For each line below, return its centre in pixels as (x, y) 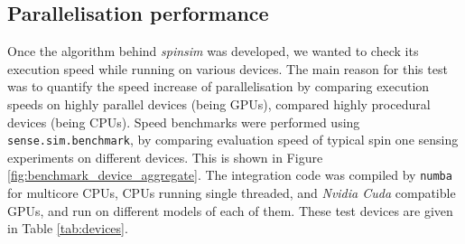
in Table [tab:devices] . (68, 228)
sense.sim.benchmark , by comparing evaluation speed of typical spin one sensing (233, 140)
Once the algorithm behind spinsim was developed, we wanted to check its (213, 51)
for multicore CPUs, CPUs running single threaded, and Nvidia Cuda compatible (232, 193)
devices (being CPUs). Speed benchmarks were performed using (184, 122)
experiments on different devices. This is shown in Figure (165, 157)
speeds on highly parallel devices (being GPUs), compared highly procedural (219, 103)
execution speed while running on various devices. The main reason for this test (228, 68)
